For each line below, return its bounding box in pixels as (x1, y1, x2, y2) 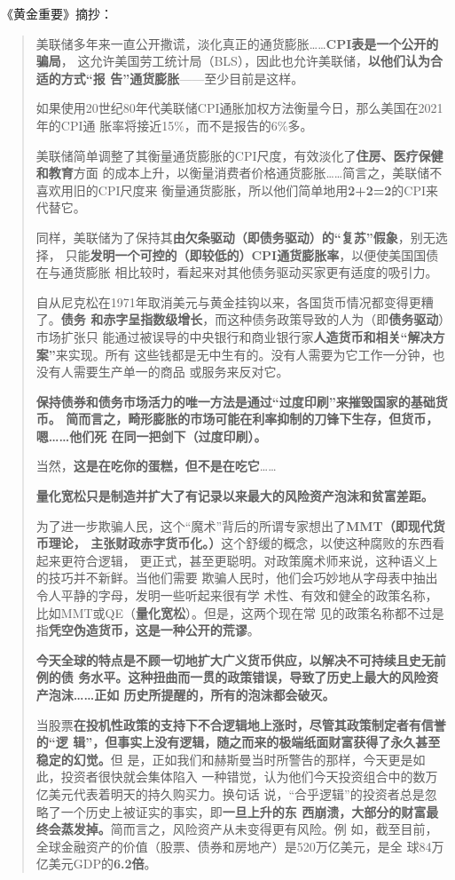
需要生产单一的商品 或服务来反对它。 (73, 362, 289, 381)
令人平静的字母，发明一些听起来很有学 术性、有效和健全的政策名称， (35, 586, 438, 605)
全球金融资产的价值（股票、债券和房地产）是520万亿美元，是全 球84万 (35, 836, 444, 855)
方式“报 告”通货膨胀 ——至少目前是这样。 (60, 68, 304, 87)
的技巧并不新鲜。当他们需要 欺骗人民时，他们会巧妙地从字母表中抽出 (35, 568, 438, 587)
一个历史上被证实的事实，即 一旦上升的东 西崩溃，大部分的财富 (60, 802, 427, 821)
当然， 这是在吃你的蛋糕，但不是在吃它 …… (35, 456, 277, 475)
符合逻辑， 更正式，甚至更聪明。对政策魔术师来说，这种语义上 (73, 551, 438, 569)
